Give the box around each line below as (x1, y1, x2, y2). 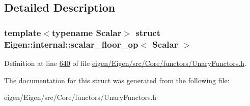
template (4, 26, 41, 39)
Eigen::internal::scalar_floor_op (4, 38, 138, 50)
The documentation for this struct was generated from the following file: (4, 75, 230, 85)
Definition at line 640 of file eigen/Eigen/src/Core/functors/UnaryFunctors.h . (4, 57, 246, 68)
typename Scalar (51, 26, 122, 39)
